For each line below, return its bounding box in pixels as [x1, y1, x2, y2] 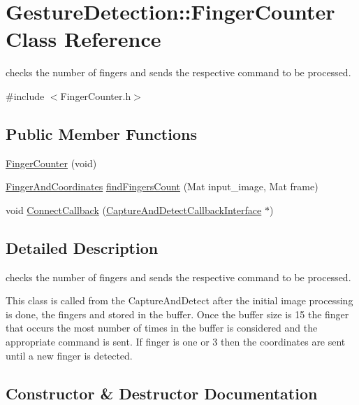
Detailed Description [6, 236, 159, 258]
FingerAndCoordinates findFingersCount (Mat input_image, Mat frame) [6, 179, 318, 194]
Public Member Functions [6, 122, 197, 144]
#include [6, 88, 45, 103]
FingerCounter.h [60, 88, 131, 103]
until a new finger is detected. [6, 348, 133, 362]
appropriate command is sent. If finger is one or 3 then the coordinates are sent [6, 334, 346, 349]
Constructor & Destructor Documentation [6, 382, 318, 404]
